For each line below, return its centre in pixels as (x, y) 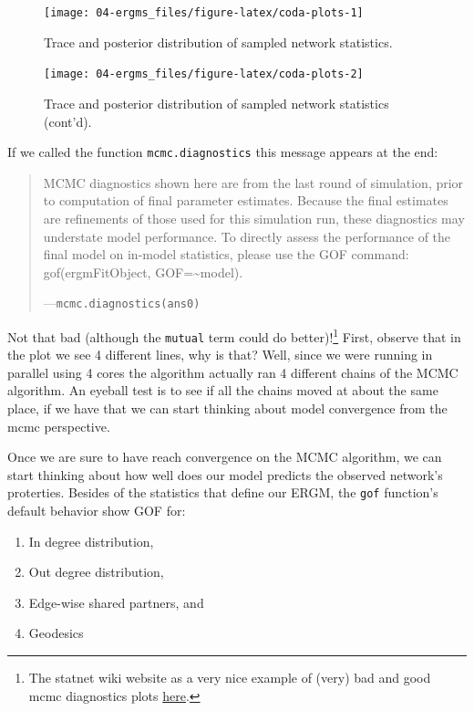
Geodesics (56, 633)
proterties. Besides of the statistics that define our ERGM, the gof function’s (223, 492)
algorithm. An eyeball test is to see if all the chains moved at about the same (223, 390)
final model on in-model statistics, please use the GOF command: (226, 254)
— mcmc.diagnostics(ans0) (122, 303)
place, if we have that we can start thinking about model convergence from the (227, 408)
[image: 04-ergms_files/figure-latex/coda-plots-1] (204, 13)
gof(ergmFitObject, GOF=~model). (143, 272)
